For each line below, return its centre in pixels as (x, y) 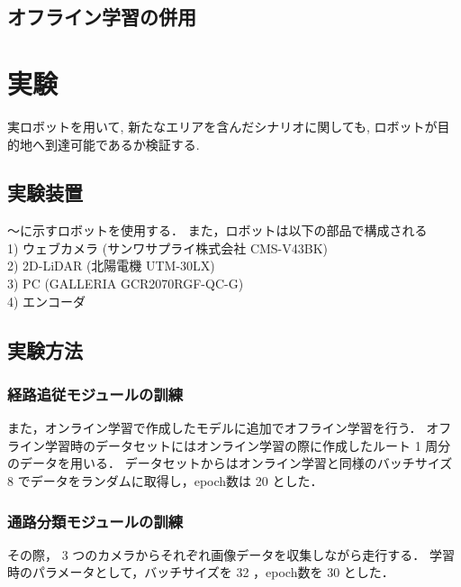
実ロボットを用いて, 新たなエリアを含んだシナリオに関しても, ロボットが (222, 126)
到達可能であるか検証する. (122, 144)
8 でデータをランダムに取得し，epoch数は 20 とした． (165, 481)
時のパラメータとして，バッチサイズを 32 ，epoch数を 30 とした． (201, 572)
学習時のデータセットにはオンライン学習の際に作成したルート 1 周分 (248, 445)
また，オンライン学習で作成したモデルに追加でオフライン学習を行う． (215, 428)
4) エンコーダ (47, 301)
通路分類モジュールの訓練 (95, 521)
